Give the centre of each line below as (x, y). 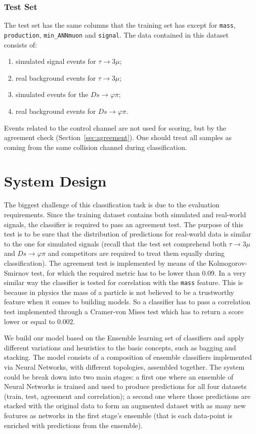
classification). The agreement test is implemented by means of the (105, 263)
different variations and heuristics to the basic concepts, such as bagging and (120, 347)
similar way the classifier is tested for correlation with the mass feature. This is (124, 282)
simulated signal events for (56, 61)
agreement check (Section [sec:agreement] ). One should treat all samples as (118, 137)
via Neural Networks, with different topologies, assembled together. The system (124, 366)
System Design (55, 181)
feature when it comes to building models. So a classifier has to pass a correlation (127, 302)
